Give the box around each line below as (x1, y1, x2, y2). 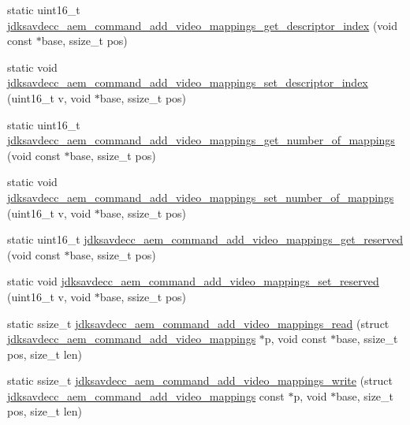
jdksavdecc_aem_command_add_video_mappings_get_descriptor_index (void (7, 17, 398, 33)
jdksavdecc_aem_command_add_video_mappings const (7, 387, 285, 404)
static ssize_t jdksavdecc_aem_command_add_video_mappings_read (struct (7, 315, 389, 331)
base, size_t (336, 387, 394, 404)
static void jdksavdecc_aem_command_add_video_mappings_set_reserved (7, 273, 379, 289)
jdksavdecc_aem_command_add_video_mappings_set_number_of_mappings (7, 188, 394, 205)
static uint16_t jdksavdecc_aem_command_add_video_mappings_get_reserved (7, 231, 404, 248)
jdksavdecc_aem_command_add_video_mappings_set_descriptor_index (7, 74, 368, 91)
